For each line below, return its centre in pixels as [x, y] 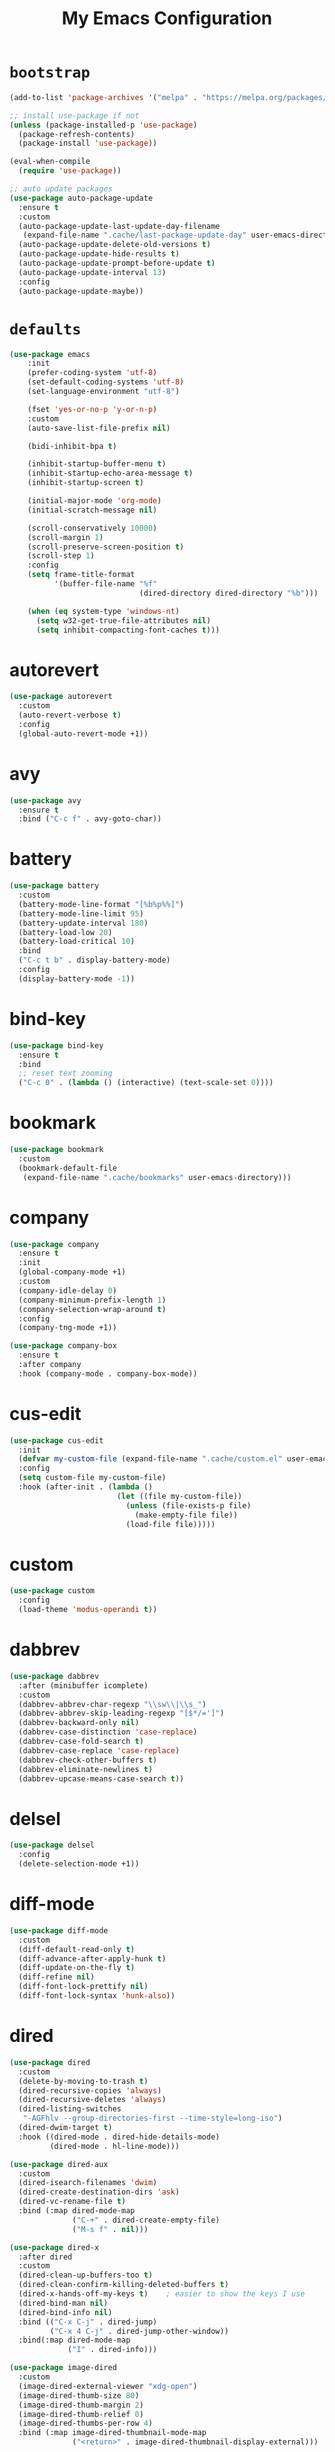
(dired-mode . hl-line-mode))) [115, 2146]
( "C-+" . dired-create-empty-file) [146, 2220]
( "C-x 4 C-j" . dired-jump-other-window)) [139, 2331]
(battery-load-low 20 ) [65, 932]
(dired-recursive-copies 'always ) [90, 2090]
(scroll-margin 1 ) [65, 537]
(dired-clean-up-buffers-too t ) [86, 2275]
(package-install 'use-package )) [88, 143]
